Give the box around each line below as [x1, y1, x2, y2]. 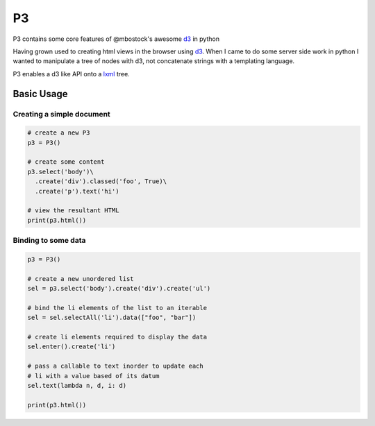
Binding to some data [12, 236, 86, 246]
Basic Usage [12, 87, 68, 100]
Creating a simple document [12, 109, 110, 119]
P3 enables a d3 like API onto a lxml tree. [12, 69, 130, 78]
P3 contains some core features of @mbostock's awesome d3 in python [12, 35, 220, 43]
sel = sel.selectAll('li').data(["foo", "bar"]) [27, 314, 197, 322]
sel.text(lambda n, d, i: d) [27, 382, 127, 390]
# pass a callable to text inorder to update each [27, 362, 204, 370]
